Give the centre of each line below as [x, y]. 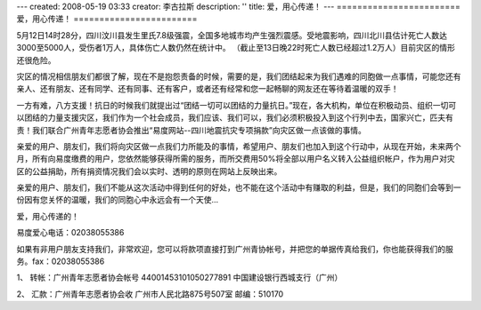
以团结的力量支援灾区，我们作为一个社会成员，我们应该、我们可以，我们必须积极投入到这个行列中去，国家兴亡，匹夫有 [235, 118]
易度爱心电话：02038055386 [70, 233]
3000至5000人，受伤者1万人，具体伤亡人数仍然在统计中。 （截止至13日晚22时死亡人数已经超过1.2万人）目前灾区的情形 [236, 48]
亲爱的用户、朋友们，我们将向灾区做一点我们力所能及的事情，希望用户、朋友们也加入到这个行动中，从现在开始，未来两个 [239, 146]
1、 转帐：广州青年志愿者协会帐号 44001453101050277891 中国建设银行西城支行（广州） [179, 278]
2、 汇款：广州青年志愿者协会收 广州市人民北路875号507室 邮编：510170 [150, 294]
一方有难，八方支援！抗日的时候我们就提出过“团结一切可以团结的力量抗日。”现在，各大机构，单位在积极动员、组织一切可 [236, 105]
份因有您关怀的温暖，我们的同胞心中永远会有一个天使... [118, 200]
